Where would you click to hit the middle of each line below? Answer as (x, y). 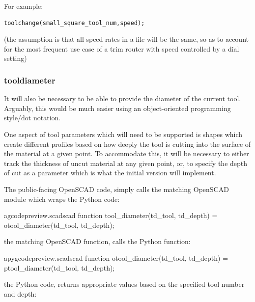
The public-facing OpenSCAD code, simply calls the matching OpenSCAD (116, 189)
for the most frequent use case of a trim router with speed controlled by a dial (122, 48)
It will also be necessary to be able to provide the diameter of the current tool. (123, 98)
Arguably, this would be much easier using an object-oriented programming (117, 108)
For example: (24, 6)
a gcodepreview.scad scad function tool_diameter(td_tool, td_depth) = (111, 215)
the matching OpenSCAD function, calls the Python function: (97, 241)
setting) (15, 58)
